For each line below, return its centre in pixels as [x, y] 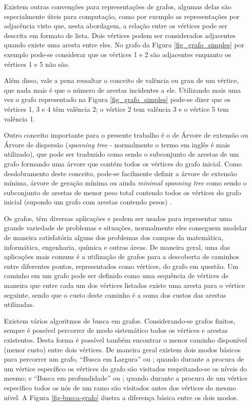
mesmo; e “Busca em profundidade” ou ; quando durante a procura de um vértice [126, 378]
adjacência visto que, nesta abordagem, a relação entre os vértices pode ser [116, 26]
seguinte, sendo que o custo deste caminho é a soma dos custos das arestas [115, 294]
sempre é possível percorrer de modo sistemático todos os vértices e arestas [116, 330]
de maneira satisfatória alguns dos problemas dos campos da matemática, [114, 237]
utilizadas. [19, 304]
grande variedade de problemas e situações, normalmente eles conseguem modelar [126, 228]
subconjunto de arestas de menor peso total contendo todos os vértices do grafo [123, 192]
